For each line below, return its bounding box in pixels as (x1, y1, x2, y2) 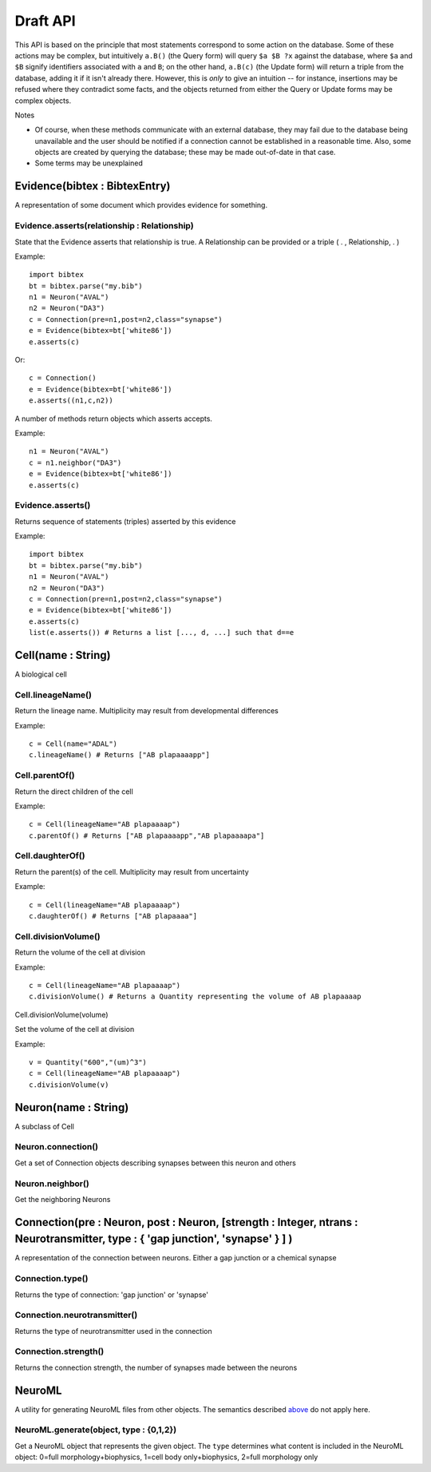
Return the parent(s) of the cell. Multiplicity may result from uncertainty (14, 867, 249, 876)
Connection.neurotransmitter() (14, 1310, 138, 1321)
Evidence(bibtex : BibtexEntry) (14, 180, 171, 193)
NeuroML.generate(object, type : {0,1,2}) (14, 1424, 177, 1435)
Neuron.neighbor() (14, 1178, 89, 1189)
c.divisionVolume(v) (29, 1080, 109, 1089)
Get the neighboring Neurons (14, 1194, 111, 1204)
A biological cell (14, 669, 67, 679)
